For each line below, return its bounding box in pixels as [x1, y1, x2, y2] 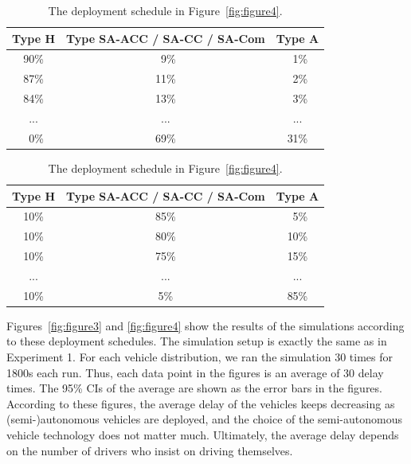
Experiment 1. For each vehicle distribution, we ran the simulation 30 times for [6, 349, 393, 365]
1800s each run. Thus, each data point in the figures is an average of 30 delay [6, 364, 384, 380]
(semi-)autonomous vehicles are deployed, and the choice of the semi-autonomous [6, 411, 402, 427]
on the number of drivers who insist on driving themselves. [6, 442, 293, 458]
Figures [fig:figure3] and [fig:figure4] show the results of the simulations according [6, 317, 405, 333]
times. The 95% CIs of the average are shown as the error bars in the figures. [6, 380, 382, 396]
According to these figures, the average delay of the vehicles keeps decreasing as [6, 395, 395, 411]
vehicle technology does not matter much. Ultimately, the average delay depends [6, 426, 399, 443]
